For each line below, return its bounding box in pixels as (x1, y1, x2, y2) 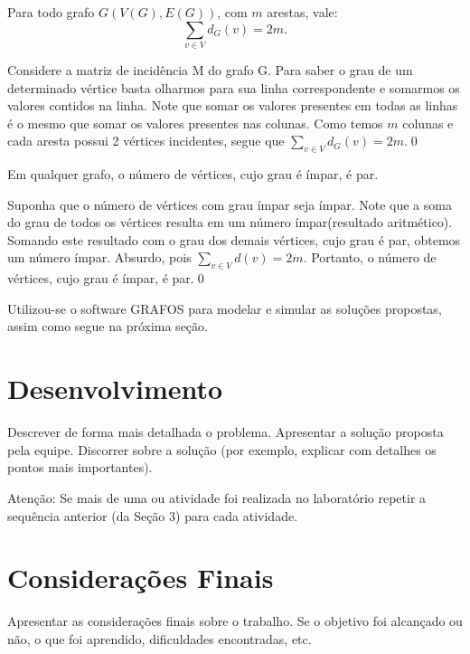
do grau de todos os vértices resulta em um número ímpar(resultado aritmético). (7, 213, 453, 232)
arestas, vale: (267, 3, 338, 21)
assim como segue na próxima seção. (7, 317, 208, 336)
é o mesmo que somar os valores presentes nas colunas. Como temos (7, 113, 383, 132)
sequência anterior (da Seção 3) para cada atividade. (7, 506, 298, 525)
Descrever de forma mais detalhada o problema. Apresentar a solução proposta (7, 422, 444, 441)
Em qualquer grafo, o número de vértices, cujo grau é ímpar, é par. (7, 165, 379, 184)
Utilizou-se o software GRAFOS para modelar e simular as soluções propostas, (7, 299, 442, 318)
